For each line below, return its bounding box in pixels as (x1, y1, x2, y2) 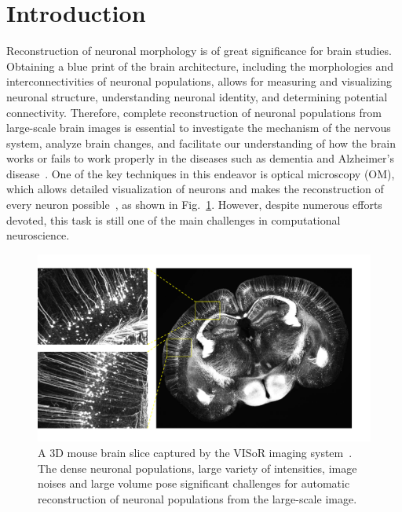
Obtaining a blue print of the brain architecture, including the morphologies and (6, 57, 394, 74)
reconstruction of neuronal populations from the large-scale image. (38, 490, 357, 507)
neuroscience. (6, 227, 70, 243)
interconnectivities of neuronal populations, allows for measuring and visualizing (6, 73, 392, 90)
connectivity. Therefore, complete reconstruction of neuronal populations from (6, 104, 382, 120)
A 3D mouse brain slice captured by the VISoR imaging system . (38, 444, 353, 460)
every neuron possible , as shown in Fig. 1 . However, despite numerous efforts (6, 196, 382, 213)
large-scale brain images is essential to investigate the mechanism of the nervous (6, 119, 391, 136)
